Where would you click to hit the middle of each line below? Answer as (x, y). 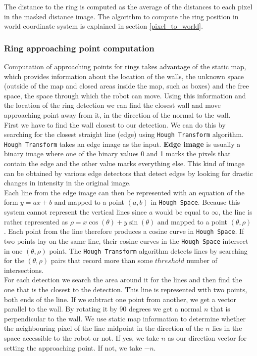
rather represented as (36, 221)
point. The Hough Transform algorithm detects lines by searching (148, 250)
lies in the (227, 328)
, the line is (235, 212)
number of (202, 260)
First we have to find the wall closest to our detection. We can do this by (115, 124)
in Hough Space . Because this (195, 202)
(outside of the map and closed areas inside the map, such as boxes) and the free (127, 86)
